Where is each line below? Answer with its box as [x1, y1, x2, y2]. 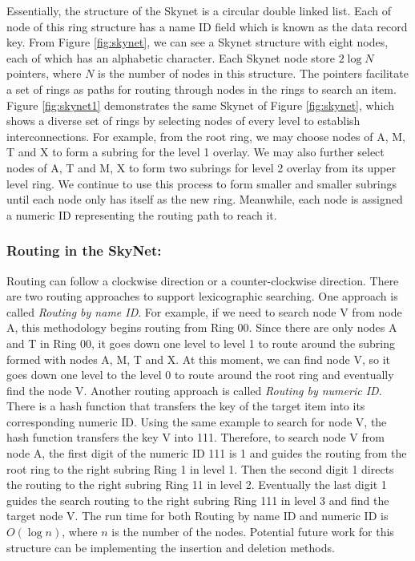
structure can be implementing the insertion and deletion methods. [6, 539, 335, 555]
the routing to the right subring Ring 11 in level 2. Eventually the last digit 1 [6, 476, 387, 493]
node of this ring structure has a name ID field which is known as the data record [6, 18, 408, 34]
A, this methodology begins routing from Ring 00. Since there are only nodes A [6, 319, 397, 336]
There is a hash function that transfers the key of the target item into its [6, 398, 365, 414]
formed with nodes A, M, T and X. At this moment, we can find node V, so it [6, 350, 390, 367]
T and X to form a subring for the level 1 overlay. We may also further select [6, 143, 385, 160]
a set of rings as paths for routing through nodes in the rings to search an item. [6, 80, 397, 97]
